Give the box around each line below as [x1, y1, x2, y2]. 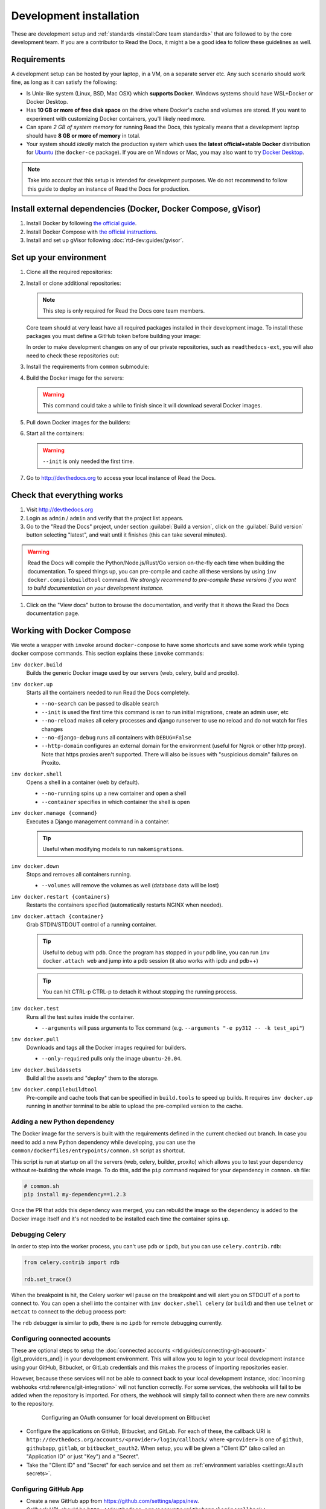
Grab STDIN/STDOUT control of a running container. [26, 921, 157, 928]
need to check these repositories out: [26, 352, 120, 359]
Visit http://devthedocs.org [26, 506, 94, 513]
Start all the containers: [26, 430, 85, 437]
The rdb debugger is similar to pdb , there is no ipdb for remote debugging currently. [11, 1319, 223, 1326]
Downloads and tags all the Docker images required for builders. [26, 1044, 187, 1051]
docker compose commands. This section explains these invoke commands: [11, 649, 205, 657]
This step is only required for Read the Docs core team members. [42, 307, 205, 314]
